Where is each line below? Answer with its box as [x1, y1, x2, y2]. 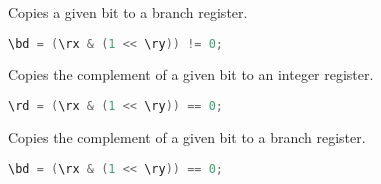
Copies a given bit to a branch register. [8, 2, 248, 22]
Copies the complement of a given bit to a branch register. [8, 126, 366, 147]
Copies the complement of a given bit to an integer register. [8, 64, 374, 85]
